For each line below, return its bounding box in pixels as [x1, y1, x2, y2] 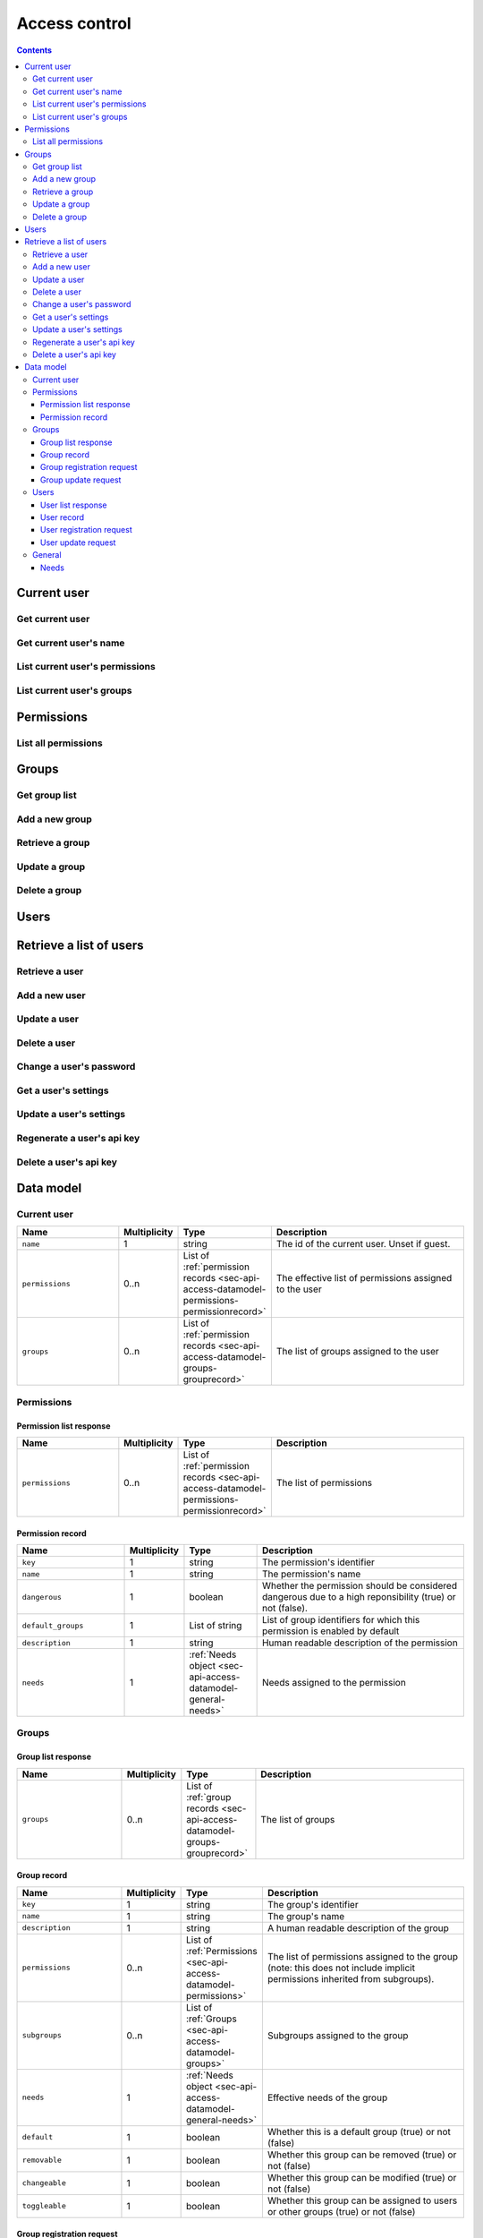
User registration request [40, 525, 133, 535]
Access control [16, 13, 131, 33]
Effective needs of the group [267, 2091, 388, 2104]
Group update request [40, 474, 122, 485]
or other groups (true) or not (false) [267, 2205, 416, 2217]
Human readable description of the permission [261, 1636, 458, 1649]
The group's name [267, 1909, 345, 1922]
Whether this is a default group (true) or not [267, 2125, 452, 2138]
